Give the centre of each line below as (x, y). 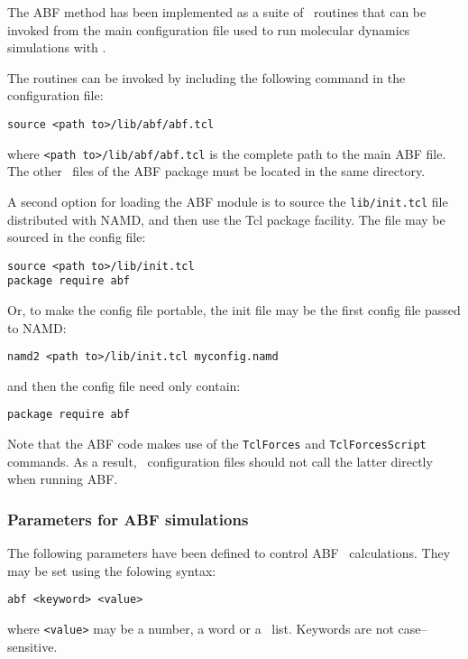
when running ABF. (63, 479)
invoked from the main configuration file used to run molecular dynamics (209, 29)
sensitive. (32, 646)
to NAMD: (37, 327)
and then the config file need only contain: (124, 385)
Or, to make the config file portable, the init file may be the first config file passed (234, 310)
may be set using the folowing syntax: (112, 570)
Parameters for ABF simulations (128, 519)
